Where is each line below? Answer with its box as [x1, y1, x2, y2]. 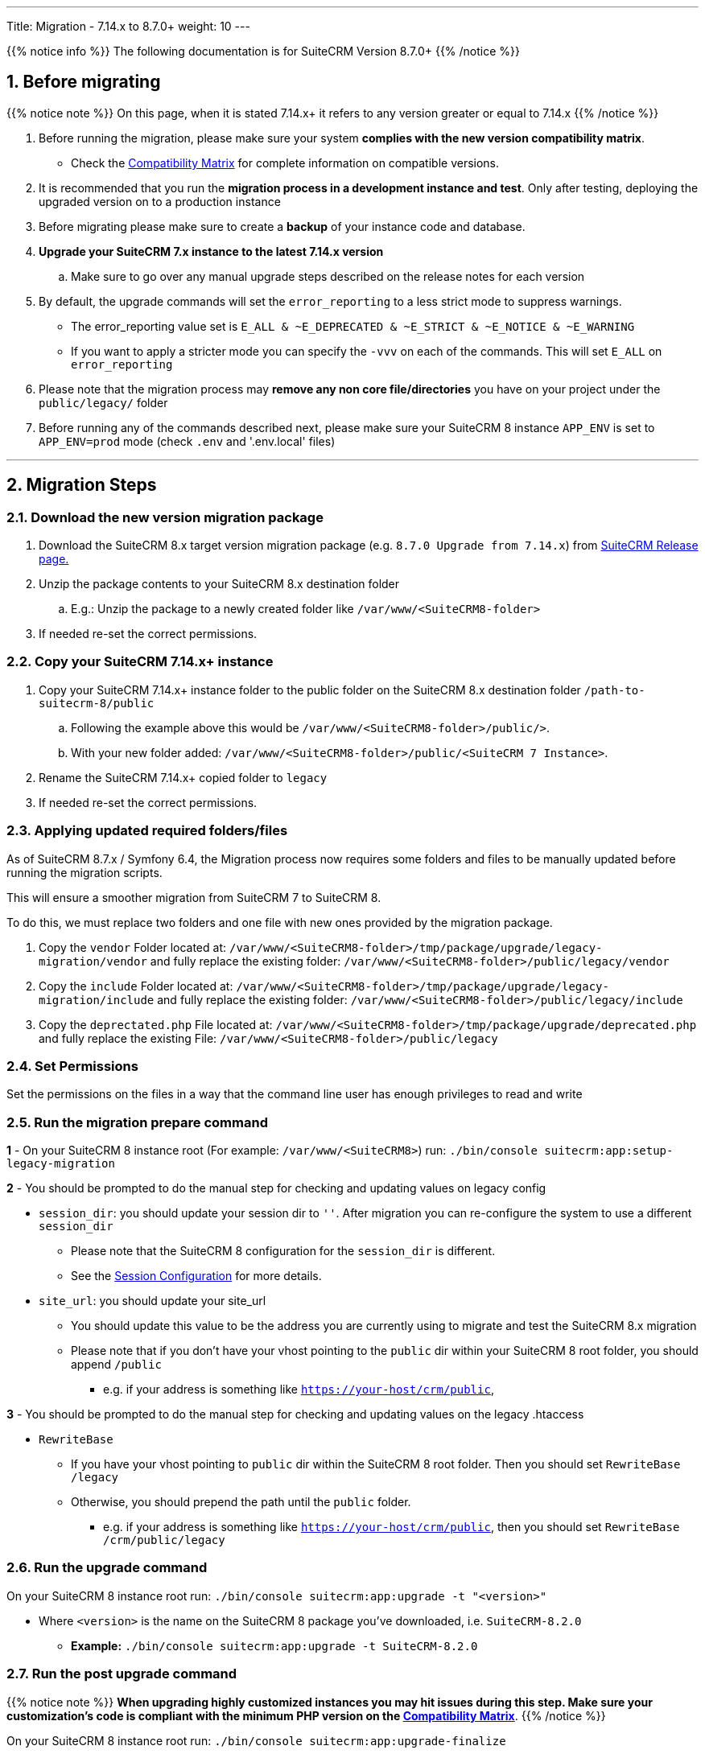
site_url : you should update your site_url [39, 1294, 266, 1308]
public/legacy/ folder [39, 395, 168, 410]
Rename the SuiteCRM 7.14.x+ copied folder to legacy [39, 770, 328, 784]
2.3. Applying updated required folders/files [6, 822, 288, 839]
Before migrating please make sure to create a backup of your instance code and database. [39, 219, 526, 233]
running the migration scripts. [6, 865, 163, 879]
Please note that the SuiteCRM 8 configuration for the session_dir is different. [71, 1244, 496, 1258]
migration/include [39, 993, 155, 1007]
